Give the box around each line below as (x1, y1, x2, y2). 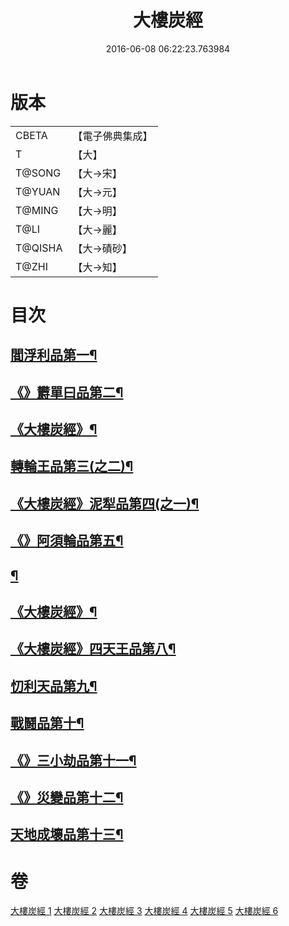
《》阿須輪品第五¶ (10, 532, 124, 550)
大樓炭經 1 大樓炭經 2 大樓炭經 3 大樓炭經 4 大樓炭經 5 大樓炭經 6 (10, 905, 279, 917)
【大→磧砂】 (72, 241, 133, 255)
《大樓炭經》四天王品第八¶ (10, 641, 177, 658)
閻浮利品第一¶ (10, 347, 98, 364)
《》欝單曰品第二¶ (10, 384, 124, 401)
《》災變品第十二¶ (10, 789, 124, 806)
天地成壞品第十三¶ (10, 826, 124, 843)
